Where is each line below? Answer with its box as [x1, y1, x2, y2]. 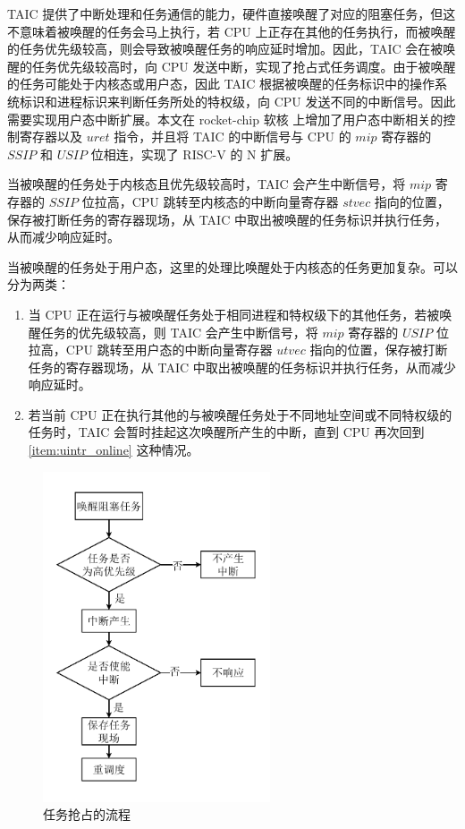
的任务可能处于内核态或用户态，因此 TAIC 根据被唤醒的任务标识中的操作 [7, 74, 435, 93]
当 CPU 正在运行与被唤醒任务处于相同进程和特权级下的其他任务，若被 [28, 304, 440, 323]
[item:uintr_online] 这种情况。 [28, 440, 199, 459]
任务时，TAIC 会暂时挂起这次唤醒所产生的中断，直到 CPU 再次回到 [28, 423, 425, 441]
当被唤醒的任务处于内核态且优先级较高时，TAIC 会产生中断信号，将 [7, 175, 406, 193]
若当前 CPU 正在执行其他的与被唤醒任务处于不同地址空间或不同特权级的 [28, 405, 452, 423]
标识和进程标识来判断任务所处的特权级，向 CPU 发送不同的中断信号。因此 [19, 91, 456, 110]
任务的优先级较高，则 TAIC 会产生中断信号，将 [40, 322, 318, 341]
